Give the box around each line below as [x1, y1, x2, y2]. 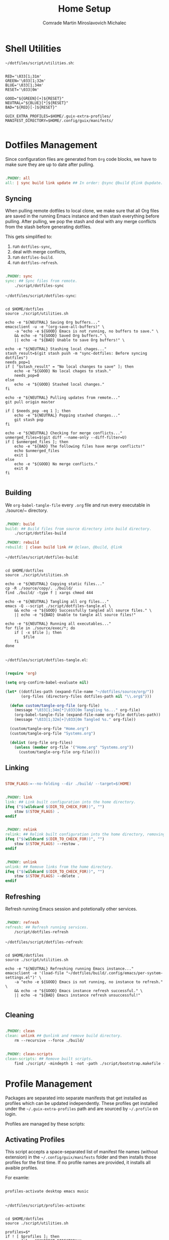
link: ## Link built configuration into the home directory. [5, 799, 136, 804]
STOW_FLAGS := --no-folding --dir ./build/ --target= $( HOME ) [5, 781, 132, 787]
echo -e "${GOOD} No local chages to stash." [14, 368, 112, 373]
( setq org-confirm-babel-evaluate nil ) [5, 680, 89, 685]
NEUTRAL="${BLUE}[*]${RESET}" [5, 100, 69, 105]
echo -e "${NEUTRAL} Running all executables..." [5, 621, 112, 626]
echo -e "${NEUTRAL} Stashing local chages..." [5, 346, 107, 352]
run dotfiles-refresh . [12, 260, 59, 266]
